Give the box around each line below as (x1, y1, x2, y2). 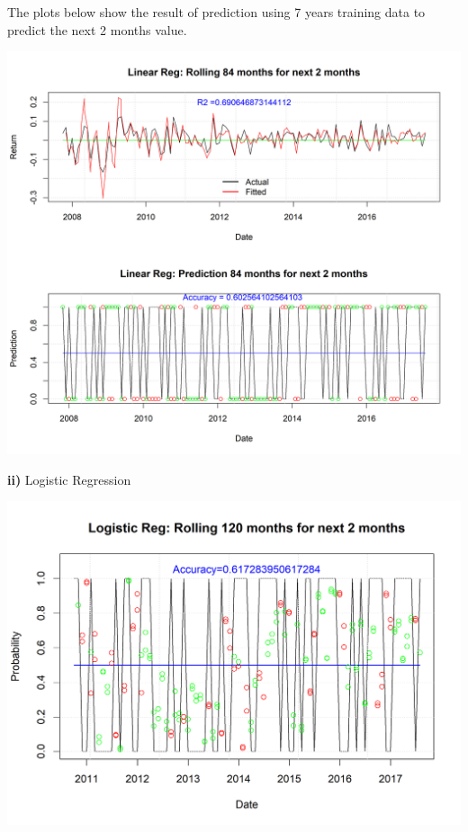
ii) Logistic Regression (7, 470, 131, 488)
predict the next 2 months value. (7, 20, 187, 39)
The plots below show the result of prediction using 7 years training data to (7, 3, 426, 21)
